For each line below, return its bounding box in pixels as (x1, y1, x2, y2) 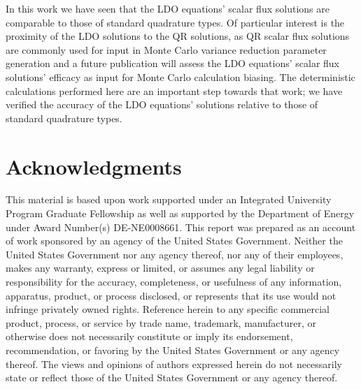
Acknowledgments (6, 152, 182, 180)
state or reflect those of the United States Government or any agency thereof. (6, 370, 338, 385)
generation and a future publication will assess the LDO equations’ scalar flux (6, 56, 339, 71)
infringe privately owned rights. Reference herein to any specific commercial (6, 302, 330, 316)
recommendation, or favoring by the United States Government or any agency (6, 343, 340, 357)
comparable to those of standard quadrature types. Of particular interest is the (6, 15, 345, 29)
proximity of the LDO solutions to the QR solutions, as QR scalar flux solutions (6, 29, 350, 43)
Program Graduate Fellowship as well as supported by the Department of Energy (6, 206, 355, 221)
